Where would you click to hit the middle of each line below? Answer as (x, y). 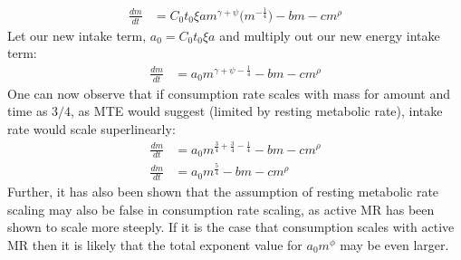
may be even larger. (394, 244)
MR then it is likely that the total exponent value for (155, 244)
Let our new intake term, (77, 35)
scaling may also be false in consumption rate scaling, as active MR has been (221, 209)
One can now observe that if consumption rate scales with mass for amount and (229, 93)
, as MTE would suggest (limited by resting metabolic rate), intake (257, 111)
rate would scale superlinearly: (91, 128)
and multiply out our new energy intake (330, 35)
